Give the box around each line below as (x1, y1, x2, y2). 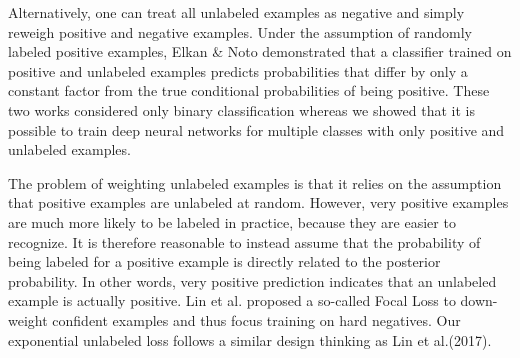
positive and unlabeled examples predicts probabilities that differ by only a (8, 60, 468, 81)
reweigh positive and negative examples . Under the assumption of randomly (8, 21, 472, 42)
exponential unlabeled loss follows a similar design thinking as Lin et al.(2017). (8, 329, 492, 350)
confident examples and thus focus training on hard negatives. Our (52, 309, 461, 330)
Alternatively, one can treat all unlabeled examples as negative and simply (8, 2, 465, 22)
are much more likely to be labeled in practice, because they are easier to (8, 211, 456, 232)
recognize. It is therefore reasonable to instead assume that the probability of (8, 231, 481, 252)
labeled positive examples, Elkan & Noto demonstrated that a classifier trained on (8, 41, 512, 62)
